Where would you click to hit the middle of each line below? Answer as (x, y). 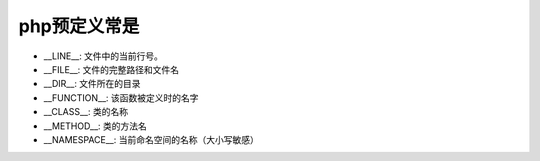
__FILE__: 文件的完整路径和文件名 (111, 69)
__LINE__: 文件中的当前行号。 (103, 56)
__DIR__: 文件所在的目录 (92, 84)
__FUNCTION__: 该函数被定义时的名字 (121, 97)
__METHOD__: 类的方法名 (95, 126)
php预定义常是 (79, 26)
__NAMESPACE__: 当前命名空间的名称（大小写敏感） (151, 139)
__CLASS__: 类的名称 (86, 112)
